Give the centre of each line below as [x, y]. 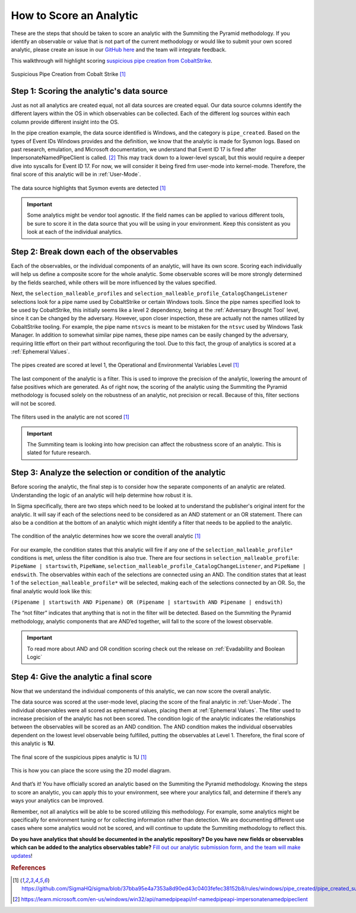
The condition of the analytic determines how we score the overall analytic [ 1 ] [106, 536]
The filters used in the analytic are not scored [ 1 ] [70, 417]
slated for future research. [59, 453]
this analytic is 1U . [33, 744]
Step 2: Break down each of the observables [94, 251]
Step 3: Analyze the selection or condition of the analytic [118, 473]
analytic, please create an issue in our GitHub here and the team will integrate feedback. [119, 50]
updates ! [22, 855]
